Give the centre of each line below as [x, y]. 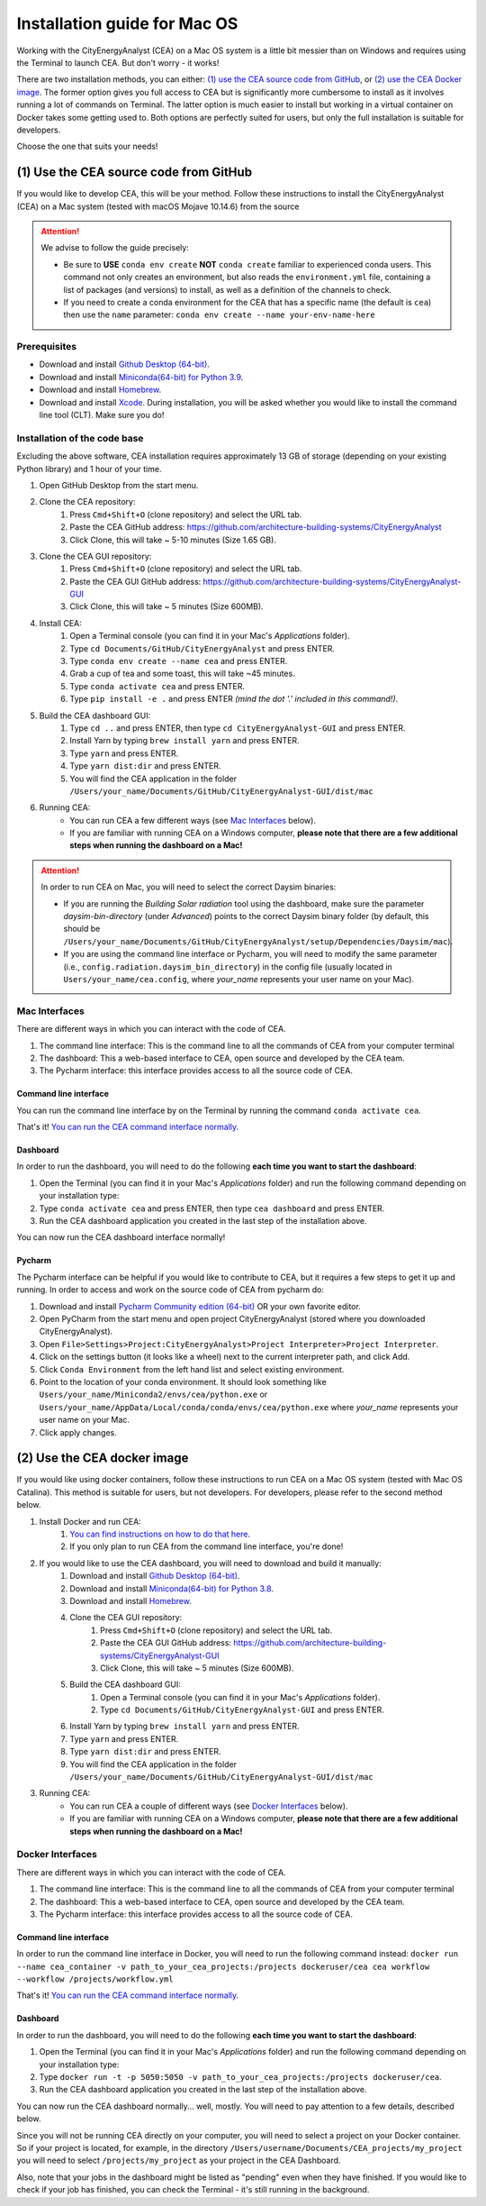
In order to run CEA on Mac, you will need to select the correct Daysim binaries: [189, 887]
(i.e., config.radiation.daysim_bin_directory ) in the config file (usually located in [228, 966]
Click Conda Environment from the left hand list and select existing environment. [192, 1369]
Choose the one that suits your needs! [87, 146]
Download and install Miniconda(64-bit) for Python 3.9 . [141, 377]
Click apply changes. [78, 1432]
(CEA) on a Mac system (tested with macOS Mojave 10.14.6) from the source [158, 206]
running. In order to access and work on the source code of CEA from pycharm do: [170, 1290]
